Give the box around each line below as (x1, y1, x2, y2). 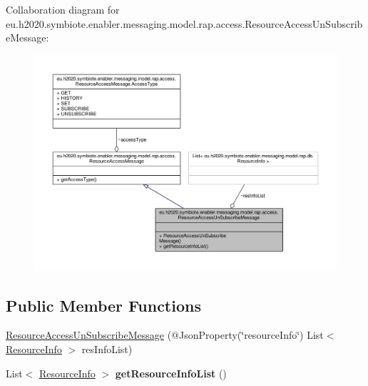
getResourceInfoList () (115, 365, 227, 380)
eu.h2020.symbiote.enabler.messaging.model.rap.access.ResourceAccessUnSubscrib (6, 16, 363, 31)
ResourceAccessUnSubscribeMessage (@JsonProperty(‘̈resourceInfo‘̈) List (6, 327, 324, 342)
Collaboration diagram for (6, 2, 120, 16)
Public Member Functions (6, 294, 201, 316)
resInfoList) (81, 342, 133, 357)
